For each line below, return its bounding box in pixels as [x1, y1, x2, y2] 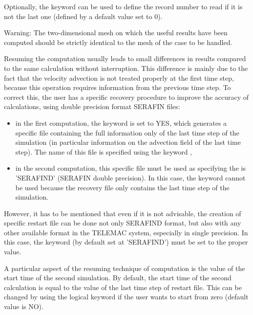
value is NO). [4, 301, 43, 312]
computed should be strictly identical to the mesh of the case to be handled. [4, 37, 232, 47]
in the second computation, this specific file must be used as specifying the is [15, 163, 246, 173]
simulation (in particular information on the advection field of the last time [15, 137, 241, 147]
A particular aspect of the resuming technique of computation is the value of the [4, 263, 245, 273]
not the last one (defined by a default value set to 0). [4, 11, 163, 21]
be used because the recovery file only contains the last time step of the [15, 182, 230, 192]
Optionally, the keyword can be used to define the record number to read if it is [4, 1, 243, 11]
